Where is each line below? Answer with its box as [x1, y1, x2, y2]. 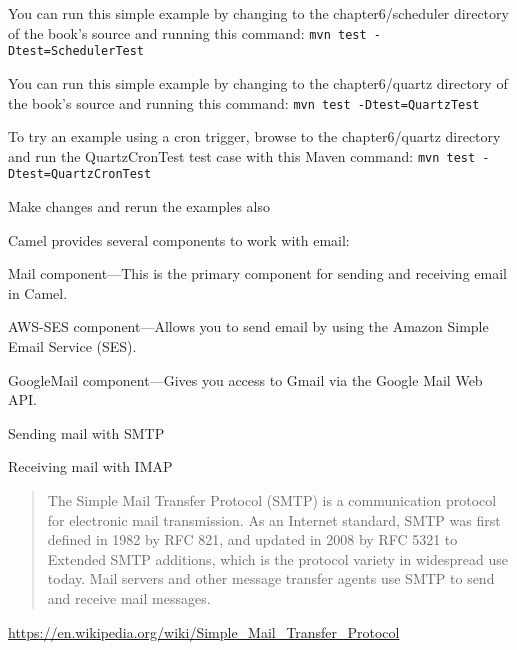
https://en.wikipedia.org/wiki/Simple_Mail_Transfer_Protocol [8, 621, 400, 642]
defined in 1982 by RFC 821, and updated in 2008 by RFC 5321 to [47, 529, 458, 550]
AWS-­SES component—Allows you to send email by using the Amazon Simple [8, 316, 489, 337]
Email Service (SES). [8, 336, 137, 357]
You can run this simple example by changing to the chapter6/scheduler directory [8, 3, 509, 23]
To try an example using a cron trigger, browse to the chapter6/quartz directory [8, 126, 501, 147]
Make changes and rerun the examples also [8, 196, 271, 217]
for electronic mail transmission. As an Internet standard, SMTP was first [47, 509, 501, 530]
